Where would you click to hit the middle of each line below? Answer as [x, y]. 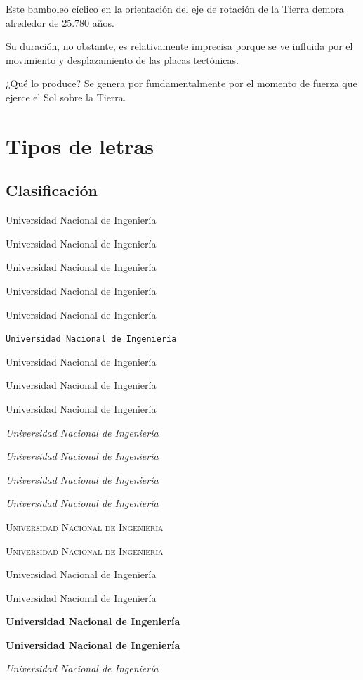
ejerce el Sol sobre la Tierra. [66, 97]
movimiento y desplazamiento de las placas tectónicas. [122, 59]
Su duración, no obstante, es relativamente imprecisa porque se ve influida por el [179, 46]
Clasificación [52, 190]
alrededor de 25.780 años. [60, 22]
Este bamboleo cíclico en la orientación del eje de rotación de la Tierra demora [175, 8]
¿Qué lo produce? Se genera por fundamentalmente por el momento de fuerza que [181, 83]
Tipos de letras [80, 145]
